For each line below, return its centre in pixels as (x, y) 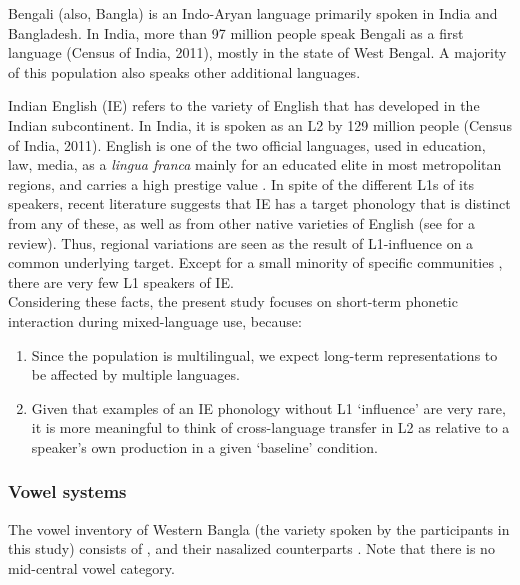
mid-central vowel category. (91, 567)
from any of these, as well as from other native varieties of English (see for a (242, 222)
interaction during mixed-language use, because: (155, 320)
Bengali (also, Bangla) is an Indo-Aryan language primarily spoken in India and (253, 13)
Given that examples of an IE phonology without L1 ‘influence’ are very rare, (268, 407)
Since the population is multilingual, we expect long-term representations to (264, 354)
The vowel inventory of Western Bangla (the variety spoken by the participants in (259, 528)
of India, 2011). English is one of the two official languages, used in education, (247, 144)
